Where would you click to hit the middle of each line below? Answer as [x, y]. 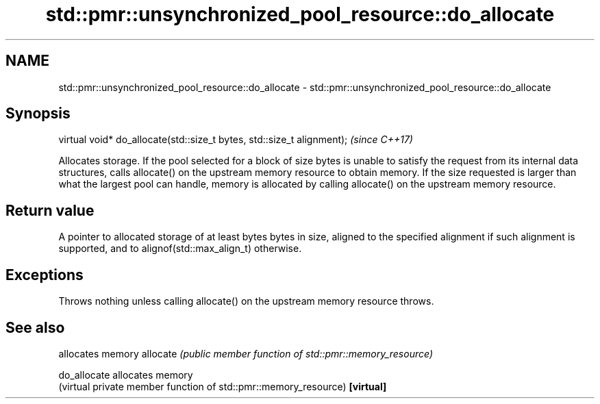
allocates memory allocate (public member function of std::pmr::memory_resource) [246, 353]
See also [35, 327]
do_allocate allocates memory [126, 375]
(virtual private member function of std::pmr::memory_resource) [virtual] [223, 386]
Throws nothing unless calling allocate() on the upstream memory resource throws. [246, 301]
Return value [50, 210]
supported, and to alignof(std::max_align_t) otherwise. [180, 249]
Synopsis [38, 114]
